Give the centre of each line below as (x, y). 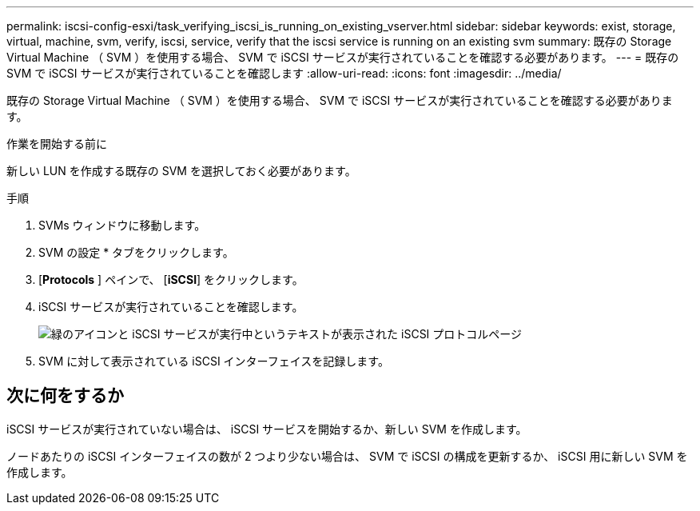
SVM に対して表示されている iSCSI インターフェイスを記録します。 (214, 361)
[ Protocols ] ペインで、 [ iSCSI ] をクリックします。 (171, 279)
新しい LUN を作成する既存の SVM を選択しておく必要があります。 (181, 171)
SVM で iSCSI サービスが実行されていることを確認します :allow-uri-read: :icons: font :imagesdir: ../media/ (284, 73)
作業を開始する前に (57, 144)
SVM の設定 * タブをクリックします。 (136, 252)
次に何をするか (65, 396)
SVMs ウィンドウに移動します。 (122, 225)
